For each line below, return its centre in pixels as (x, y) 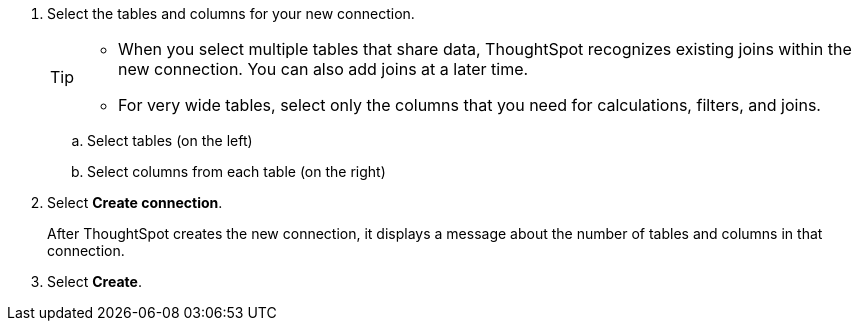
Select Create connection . (135, 202)
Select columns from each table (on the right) (236, 171)
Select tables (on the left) (170, 140)
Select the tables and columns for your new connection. (231, 13)
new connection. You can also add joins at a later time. (323, 69)
